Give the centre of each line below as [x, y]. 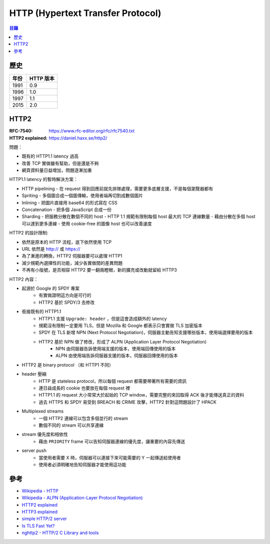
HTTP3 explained [39, 512]
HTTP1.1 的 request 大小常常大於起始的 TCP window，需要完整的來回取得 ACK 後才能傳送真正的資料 [141, 395]
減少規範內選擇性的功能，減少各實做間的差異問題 [72, 263]
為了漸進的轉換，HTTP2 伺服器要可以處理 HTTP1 [72, 256]
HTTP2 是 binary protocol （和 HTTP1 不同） [67, 364]
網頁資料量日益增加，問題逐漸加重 [57, 170]
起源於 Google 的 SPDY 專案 [51, 288]
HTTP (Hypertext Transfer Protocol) [85, 13]
